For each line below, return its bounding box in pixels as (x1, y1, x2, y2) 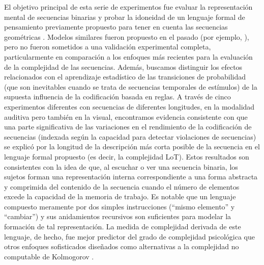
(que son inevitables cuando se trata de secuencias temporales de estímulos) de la (4, 81, 257, 92)
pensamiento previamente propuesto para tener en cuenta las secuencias (4, 21, 228, 32)
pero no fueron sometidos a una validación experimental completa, (4, 41, 211, 52)
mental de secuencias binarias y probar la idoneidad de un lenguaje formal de (4, 11, 245, 22)
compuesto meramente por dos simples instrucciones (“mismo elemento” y (4, 201, 235, 211)
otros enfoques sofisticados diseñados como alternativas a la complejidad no (4, 241, 239, 252)
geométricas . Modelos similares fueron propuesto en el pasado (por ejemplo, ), (4, 31, 249, 42)
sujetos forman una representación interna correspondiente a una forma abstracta (4, 171, 258, 182)
